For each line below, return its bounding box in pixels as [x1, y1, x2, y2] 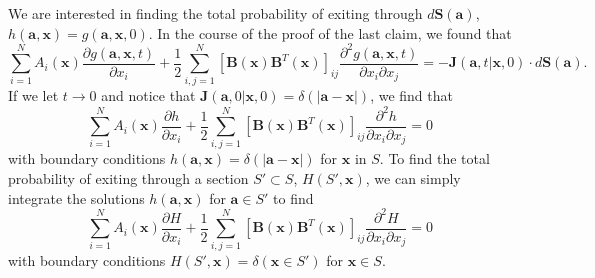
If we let [8, 85, 59, 106]
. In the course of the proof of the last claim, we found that [148, 22, 512, 43]
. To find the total [379, 148, 490, 169]
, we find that [370, 85, 453, 106]
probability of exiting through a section [8, 167, 249, 188]
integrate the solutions [8, 187, 145, 208]
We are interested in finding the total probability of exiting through [8, 3, 423, 23]
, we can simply [365, 167, 461, 188]
